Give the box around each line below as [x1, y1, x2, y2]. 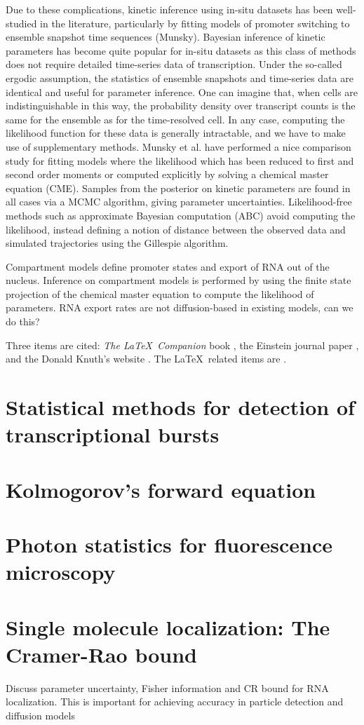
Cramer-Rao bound [6, 639, 197, 668]
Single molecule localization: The [6, 612, 330, 641]
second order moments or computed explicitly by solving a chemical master [6, 167, 329, 182]
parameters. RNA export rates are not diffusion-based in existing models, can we [6, 300, 353, 315]
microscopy [6, 557, 116, 586]
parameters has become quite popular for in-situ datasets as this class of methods [6, 43, 356, 57]
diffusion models [6, 707, 75, 722]
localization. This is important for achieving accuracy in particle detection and [6, 694, 344, 709]
